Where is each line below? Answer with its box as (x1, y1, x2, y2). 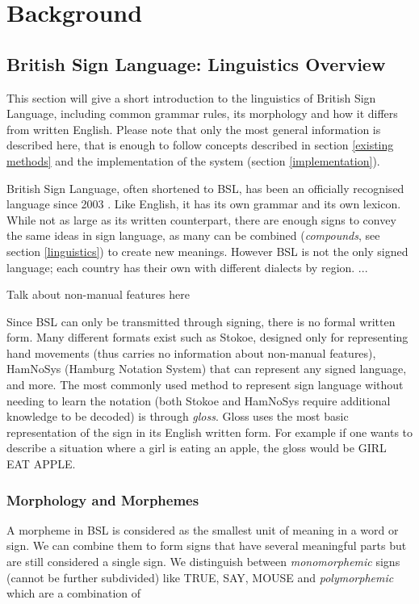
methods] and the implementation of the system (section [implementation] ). (6, 152, 380, 169)
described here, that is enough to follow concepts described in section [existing (6, 136, 394, 153)
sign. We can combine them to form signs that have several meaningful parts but (6, 537, 407, 554)
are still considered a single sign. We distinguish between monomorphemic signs (6, 553, 400, 570)
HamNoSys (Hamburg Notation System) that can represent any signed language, (6, 360, 407, 377)
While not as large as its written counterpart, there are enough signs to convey (6, 211, 396, 228)
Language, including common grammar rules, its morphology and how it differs (6, 105, 398, 122)
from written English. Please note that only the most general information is (6, 120, 381, 137)
